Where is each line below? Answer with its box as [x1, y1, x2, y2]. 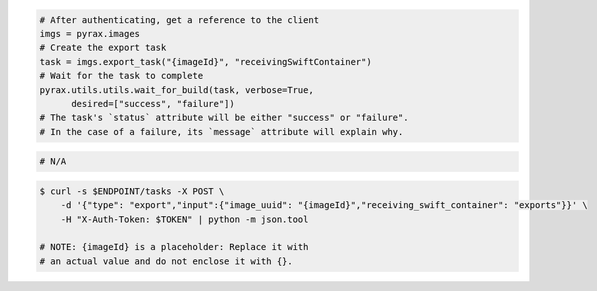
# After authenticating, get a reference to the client [39, 14, 320, 25]
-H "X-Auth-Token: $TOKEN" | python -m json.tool [60, 213, 309, 225]
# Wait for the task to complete [39, 70, 204, 82]
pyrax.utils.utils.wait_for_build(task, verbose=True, [39, 84, 314, 95]
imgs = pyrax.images [39, 28, 140, 39]
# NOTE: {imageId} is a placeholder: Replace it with [39, 241, 309, 253]
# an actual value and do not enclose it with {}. [39, 255, 294, 267]
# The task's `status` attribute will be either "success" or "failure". [39, 112, 409, 124]
